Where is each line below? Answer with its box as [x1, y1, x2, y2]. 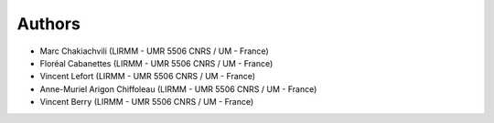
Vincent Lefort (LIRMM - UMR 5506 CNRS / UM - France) [39, 71, 256, 82]
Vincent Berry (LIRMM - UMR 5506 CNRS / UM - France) [39, 97, 254, 108]
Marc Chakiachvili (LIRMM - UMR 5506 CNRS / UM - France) [39, 46, 269, 56]
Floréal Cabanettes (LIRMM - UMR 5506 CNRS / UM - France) [39, 57, 274, 68]
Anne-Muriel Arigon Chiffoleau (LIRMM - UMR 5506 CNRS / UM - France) [39, 83, 317, 95]
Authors [16, 14, 81, 34]
